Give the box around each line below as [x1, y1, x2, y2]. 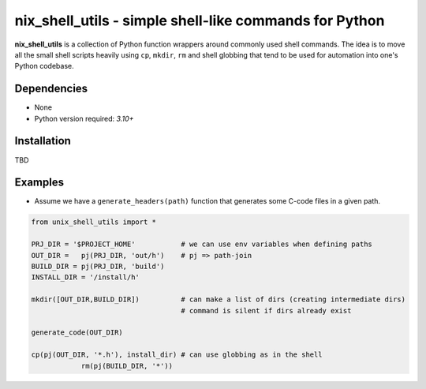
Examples [14, 176, 65, 189]
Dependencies [14, 82, 88, 95]
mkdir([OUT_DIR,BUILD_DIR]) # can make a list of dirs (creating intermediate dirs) [31, 295, 406, 304]
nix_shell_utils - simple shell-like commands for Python [14, 12, 385, 29]
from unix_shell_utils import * [31, 218, 157, 226]
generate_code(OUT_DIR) [31, 328, 124, 337]
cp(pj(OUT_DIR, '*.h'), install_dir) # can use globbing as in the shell [31, 350, 323, 359]
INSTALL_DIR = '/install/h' [31, 273, 140, 282]
